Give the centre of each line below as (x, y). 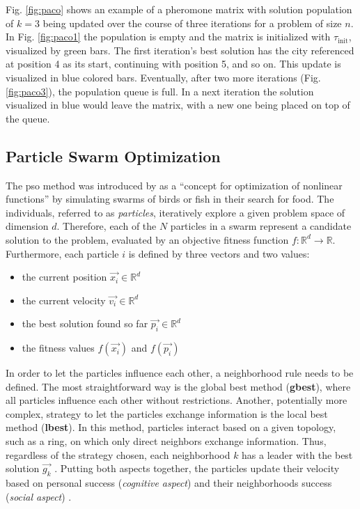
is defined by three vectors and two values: (219, 253)
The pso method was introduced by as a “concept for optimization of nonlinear (174, 185)
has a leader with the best (297, 454)
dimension (27, 226)
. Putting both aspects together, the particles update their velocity (197, 468)
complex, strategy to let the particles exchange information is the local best (167, 413)
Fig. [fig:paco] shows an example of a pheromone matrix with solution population (179, 9)
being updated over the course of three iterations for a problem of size (192, 23)
